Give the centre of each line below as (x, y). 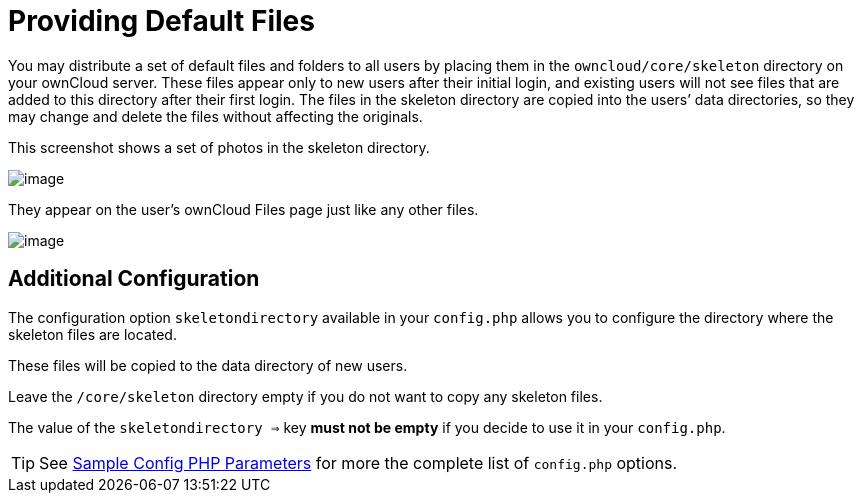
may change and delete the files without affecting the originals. (215, 116)
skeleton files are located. (92, 334)
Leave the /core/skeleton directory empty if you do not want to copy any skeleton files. (305, 396)
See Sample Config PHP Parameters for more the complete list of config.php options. (358, 462)
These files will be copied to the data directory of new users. (208, 365)
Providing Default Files (161, 21)
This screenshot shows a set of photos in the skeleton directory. (219, 147)
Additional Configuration (134, 279)
